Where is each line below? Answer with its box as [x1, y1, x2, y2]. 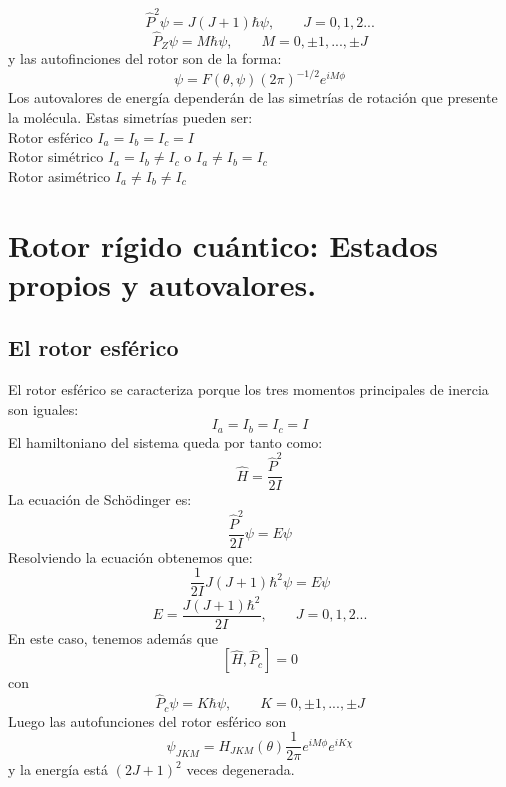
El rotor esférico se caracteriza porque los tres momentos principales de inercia [8, 379, 489, 400]
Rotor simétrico [8, 146, 104, 167]
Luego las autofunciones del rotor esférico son [8, 710, 287, 731]
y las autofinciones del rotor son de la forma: [8, 48, 282, 69]
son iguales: [8, 398, 79, 419]
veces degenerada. [186, 759, 295, 780]
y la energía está [8, 759, 109, 780]
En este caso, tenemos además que [8, 627, 219, 648]
